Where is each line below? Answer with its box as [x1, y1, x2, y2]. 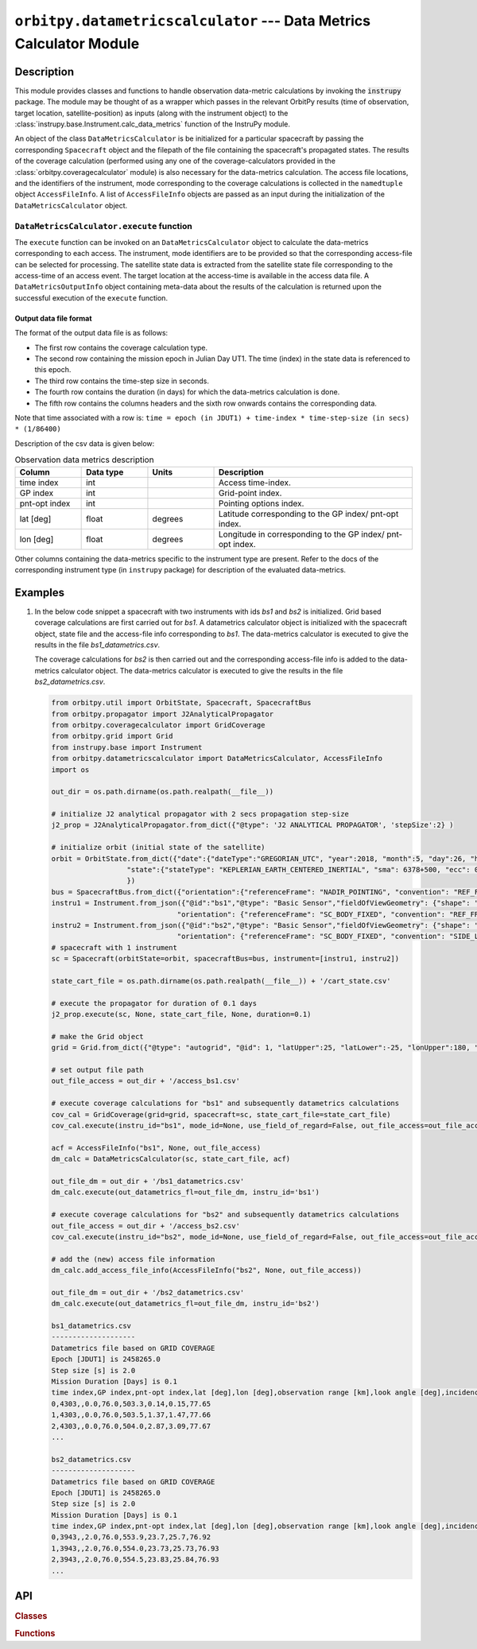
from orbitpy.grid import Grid [51, 731, 174, 741]
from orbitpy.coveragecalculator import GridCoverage [51, 720, 266, 729]
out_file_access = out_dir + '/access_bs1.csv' [51, 1077, 240, 1085]
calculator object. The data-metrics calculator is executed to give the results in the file [60, 665, 343, 675]
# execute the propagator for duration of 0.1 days [51, 999, 258, 1007]
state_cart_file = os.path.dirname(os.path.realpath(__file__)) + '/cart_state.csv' [51, 976, 391, 985]
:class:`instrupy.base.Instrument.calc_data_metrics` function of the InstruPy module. [14, 119, 290, 129]
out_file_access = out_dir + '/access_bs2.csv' [51, 1221, 240, 1230]
